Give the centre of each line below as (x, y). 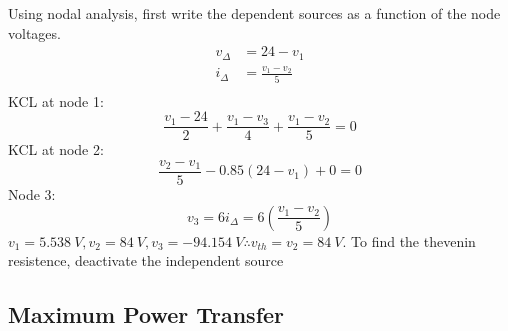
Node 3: (32, 194)
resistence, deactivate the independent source (146, 260)
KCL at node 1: (56, 100)
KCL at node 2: (56, 149)
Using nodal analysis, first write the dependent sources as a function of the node (254, 13)
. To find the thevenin (409, 240)
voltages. (34, 32)
